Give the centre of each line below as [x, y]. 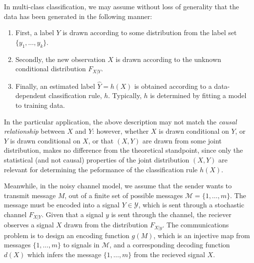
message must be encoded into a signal [62, 205]
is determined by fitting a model [198, 95]
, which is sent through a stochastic [191, 205]
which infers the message [64, 254]
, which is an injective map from [202, 235]
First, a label [35, 32]
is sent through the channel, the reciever [171, 214]
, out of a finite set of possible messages [124, 195]
